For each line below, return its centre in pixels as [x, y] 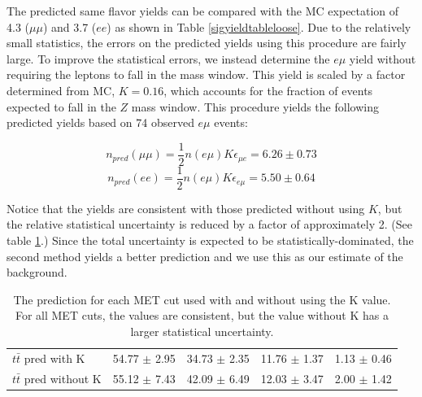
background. [37, 272]
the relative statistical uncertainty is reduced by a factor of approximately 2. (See [209, 224]
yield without [383, 58]
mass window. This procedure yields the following [255, 106]
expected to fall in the [61, 106]
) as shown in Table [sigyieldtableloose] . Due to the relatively [259, 26]
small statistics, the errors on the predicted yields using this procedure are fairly [207, 43]
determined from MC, [61, 90]
